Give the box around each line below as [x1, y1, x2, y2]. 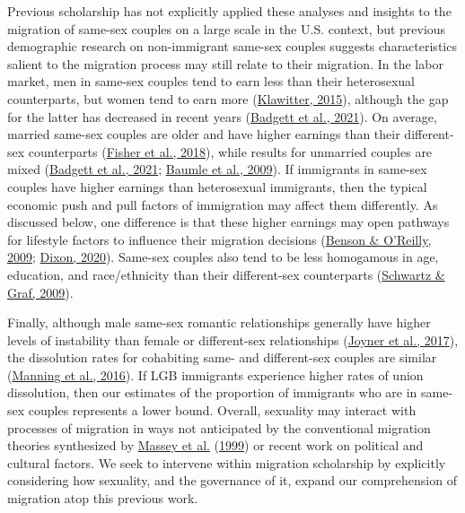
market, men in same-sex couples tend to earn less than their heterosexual [7, 72, 416, 91]
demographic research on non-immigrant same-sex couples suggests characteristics [7, 37, 457, 56]
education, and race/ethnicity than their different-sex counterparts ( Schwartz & [7, 265, 445, 283]
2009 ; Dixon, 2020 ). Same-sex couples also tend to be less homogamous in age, [7, 248, 439, 266]
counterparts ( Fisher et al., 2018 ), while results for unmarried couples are [28, 142, 433, 161]
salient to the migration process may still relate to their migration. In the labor [7, 54, 443, 73]
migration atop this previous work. [7, 489, 198, 508]
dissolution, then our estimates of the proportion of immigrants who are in [7, 383, 417, 402]
